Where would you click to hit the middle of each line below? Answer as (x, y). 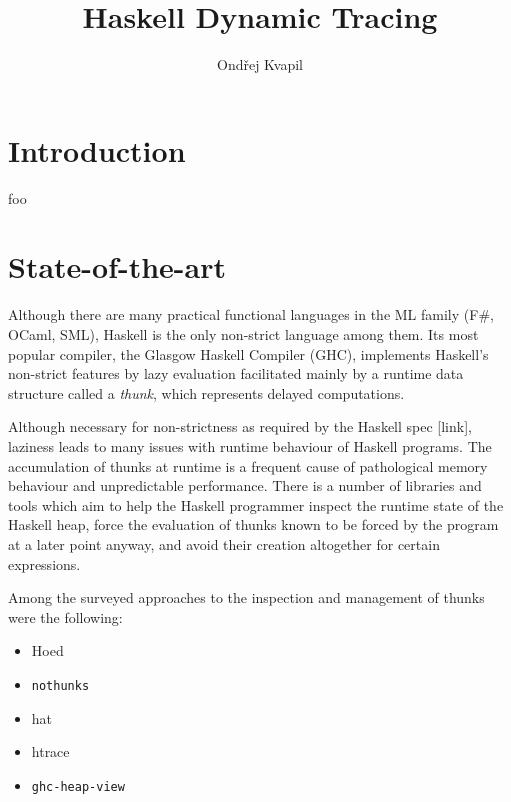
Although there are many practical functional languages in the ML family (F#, (251, 314)
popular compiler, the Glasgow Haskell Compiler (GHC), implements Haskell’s (248, 353)
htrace (50, 751)
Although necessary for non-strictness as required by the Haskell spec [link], (240, 426)
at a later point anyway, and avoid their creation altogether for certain (224, 543)
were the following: (65, 616)
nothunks (60, 685)
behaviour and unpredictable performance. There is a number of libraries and (245, 485)
